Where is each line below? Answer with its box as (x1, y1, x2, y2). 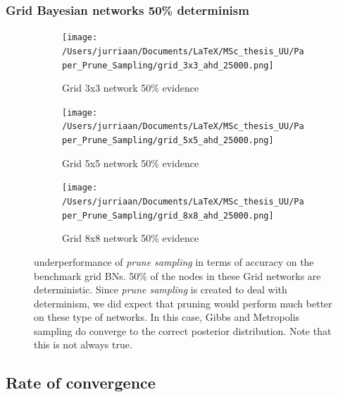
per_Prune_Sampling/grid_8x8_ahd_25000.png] (62, 210, 274, 221)
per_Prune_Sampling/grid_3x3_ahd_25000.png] (62, 60, 274, 71)
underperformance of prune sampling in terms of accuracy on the (34, 254, 314, 269)
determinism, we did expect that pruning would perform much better (34, 295, 332, 310)
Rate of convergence (6, 372, 156, 393)
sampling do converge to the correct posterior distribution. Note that (34, 323, 332, 338)
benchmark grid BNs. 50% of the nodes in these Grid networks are (34, 268, 321, 283)
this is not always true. (34, 337, 132, 352)
